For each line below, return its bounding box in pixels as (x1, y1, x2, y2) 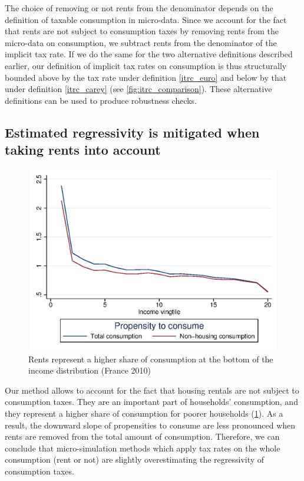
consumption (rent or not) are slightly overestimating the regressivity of (5, 453, 265, 466)
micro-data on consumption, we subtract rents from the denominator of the (5, 36, 277, 48)
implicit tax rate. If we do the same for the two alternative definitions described (5, 48, 293, 60)
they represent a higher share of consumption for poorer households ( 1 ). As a (5, 407, 283, 419)
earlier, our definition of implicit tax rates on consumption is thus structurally (5, 59, 287, 71)
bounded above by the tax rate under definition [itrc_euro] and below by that (5, 71, 287, 83)
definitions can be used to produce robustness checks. (5, 94, 197, 106)
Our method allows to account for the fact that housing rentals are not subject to (5, 384, 299, 396)
